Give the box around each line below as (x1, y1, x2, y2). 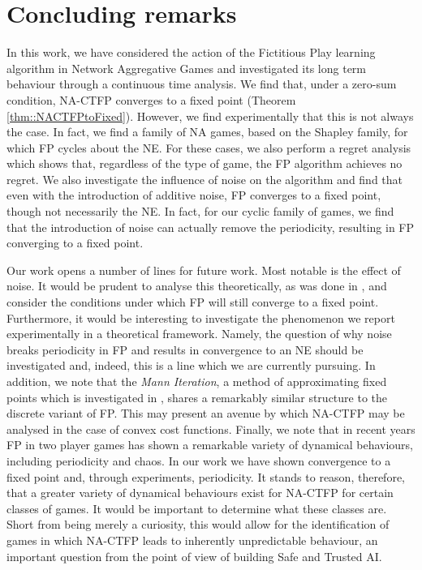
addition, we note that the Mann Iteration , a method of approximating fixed (6, 373, 387, 389)
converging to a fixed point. (6, 234, 144, 251)
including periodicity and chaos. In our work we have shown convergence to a (6, 452, 391, 469)
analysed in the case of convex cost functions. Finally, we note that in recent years (6, 420, 416, 437)
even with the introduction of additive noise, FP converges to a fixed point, (6, 186, 381, 204)
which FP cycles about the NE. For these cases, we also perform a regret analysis (6, 139, 411, 156)
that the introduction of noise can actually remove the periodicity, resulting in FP (6, 218, 415, 235)
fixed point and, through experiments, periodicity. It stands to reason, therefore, (6, 468, 405, 485)
